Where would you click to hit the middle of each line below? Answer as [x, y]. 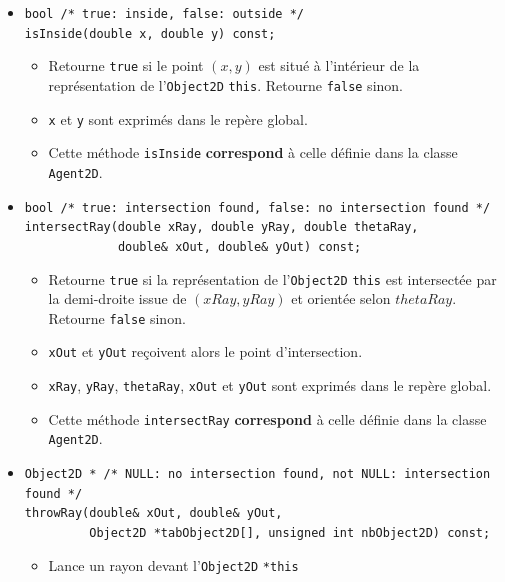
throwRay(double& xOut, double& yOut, [153, 513]
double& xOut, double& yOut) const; [239, 246]
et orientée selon [341, 298]
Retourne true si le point [126, 65]
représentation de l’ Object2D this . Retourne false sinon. [225, 84]
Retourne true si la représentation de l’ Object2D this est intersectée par [272, 278]
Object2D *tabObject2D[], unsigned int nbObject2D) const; [290, 533]
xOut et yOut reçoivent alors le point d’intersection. [205, 351]
